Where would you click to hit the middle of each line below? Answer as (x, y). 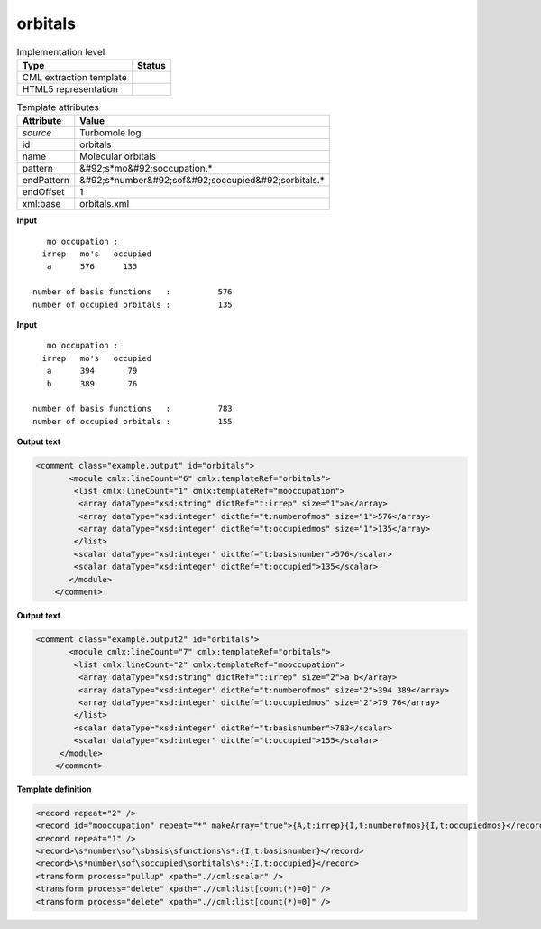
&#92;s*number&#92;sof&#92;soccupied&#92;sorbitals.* (202, 181)
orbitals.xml (105, 204)
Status (151, 65)
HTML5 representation (70, 88)
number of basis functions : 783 (133, 409)
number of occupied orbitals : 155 (133, 421)
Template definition (54, 789)
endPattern (46, 181)
